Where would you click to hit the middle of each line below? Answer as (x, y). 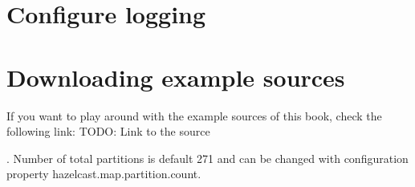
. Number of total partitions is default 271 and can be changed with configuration (207, 158)
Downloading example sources (176, 77)
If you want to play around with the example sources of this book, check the (194, 115)
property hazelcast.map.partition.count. (104, 174)
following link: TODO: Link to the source (108, 131)
